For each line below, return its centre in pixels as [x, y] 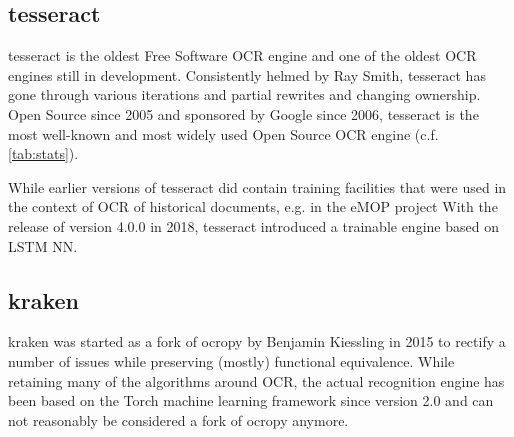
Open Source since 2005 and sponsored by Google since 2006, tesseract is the [243, 113]
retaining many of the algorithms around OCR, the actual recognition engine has [256, 380]
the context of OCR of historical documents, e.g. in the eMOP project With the [253, 206]
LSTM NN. [43, 245]
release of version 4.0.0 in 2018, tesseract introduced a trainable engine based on [253, 225]
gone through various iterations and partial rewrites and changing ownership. [244, 94]
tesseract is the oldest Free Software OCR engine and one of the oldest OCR [242, 55]
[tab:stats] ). [43, 153]
